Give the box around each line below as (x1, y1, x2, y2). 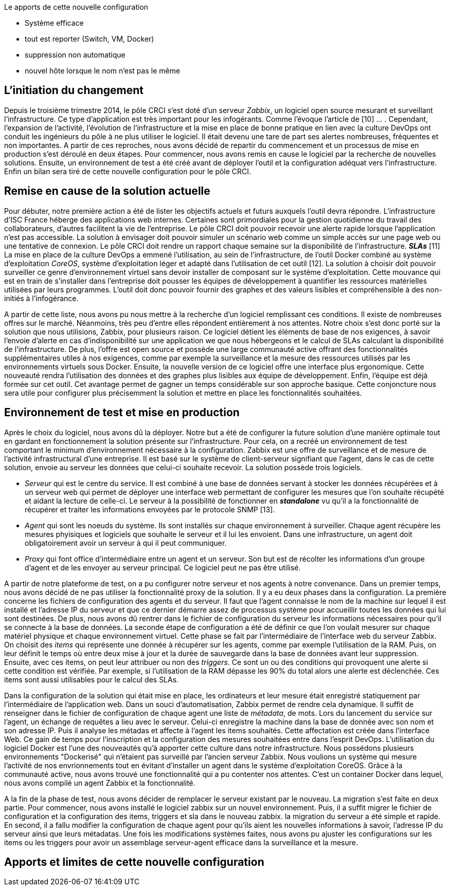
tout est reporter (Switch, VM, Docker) (25, 34, 154, 43)
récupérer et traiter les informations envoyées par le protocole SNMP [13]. (25, 505, 275, 514)
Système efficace (25, 18, 84, 27)
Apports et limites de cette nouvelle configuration (4, 855, 264, 868)
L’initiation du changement (4, 84, 144, 97)
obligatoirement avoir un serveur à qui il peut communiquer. (25, 538, 227, 547)
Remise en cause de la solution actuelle (4, 184, 210, 198)
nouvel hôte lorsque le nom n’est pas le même (25, 66, 181, 75)
